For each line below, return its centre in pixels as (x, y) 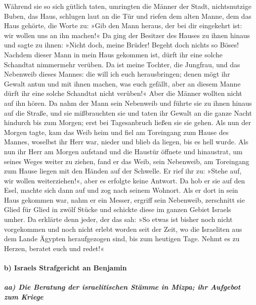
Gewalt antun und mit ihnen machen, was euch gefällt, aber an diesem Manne (122, 83)
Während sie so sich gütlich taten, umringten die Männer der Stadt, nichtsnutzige (128, 6)
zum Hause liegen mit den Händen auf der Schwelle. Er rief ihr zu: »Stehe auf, (123, 171)
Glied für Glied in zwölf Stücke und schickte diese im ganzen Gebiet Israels (118, 209)
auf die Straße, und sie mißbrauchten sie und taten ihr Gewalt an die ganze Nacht (128, 112)
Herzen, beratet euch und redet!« (54, 248)
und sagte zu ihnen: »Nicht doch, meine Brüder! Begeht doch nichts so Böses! (122, 45)
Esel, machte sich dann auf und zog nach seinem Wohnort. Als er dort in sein (121, 190)
